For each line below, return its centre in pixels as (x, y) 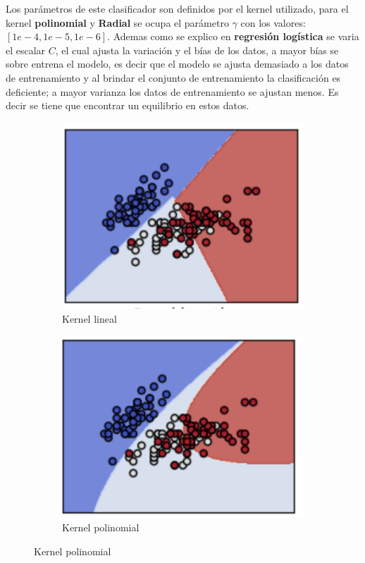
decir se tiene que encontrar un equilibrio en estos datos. (128, 105)
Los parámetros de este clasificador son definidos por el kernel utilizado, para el (177, 8)
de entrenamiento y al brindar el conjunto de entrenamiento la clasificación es (173, 77)
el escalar (26, 50)
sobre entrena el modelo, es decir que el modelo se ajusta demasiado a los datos (177, 64)
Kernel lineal (89, 318)
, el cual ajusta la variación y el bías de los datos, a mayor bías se (197, 50)
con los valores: (273, 22)
